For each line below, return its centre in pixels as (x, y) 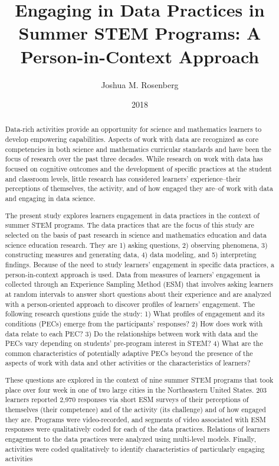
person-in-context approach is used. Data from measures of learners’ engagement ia (132, 274)
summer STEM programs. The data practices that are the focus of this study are (129, 225)
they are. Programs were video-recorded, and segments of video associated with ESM (135, 419)
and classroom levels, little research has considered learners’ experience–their (123, 178)
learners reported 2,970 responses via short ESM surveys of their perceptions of (127, 399)
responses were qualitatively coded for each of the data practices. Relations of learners (137, 429)
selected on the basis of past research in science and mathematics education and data (136, 234)
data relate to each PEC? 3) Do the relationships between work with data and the (131, 333)
